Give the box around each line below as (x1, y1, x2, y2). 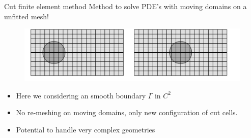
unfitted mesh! (4, 11, 49, 21)
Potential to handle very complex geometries (16, 124, 155, 134)
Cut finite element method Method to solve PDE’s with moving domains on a (4, 1, 247, 11)
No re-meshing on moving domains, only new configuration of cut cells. (16, 107, 238, 118)
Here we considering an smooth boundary (16, 90, 146, 100)
